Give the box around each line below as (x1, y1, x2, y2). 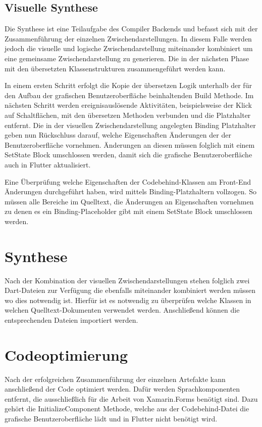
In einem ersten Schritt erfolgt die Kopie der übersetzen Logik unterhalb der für (5, 80, 252, 91)
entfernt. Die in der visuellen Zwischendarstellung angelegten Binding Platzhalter (5, 119, 256, 130)
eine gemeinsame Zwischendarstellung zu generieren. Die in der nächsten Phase (5, 53, 249, 63)
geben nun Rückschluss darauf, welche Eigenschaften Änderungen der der (5, 130, 231, 140)
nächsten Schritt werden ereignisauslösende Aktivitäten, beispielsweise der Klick (5, 100, 252, 110)
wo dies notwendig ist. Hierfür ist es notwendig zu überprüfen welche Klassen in (5, 294, 251, 305)
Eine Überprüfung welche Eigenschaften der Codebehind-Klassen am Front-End (5, 176, 251, 187)
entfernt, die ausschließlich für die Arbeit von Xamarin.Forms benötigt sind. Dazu (5, 393, 258, 404)
